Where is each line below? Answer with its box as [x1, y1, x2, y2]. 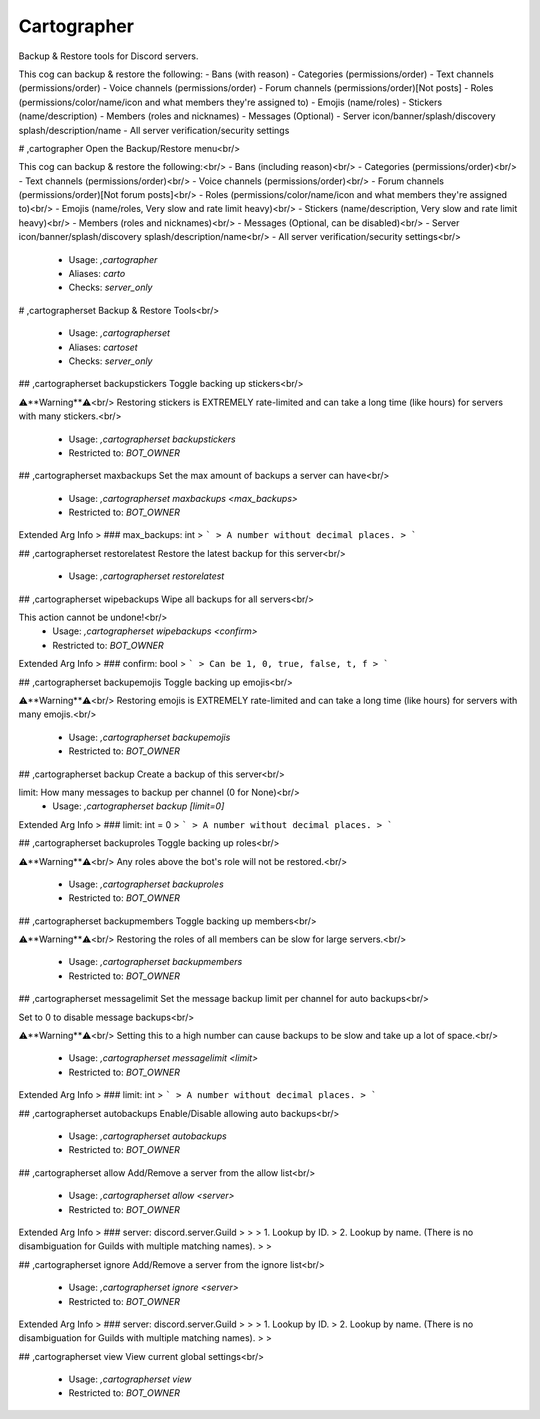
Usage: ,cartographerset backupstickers [68, 433, 236, 445]
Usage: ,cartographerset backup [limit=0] [52, 800, 225, 812]
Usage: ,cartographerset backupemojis [68, 731, 231, 743]
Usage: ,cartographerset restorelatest [68, 570, 225, 582]
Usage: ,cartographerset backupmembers [68, 956, 243, 968]
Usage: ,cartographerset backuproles [68, 878, 224, 890]
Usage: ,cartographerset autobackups [68, 1130, 227, 1142]
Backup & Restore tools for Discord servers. [18, 50, 199, 62]
